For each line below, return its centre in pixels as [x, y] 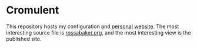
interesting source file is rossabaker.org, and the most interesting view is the [98, 32]
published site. [24, 39]
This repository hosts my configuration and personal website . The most [93, 26]
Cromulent [33, 10]
